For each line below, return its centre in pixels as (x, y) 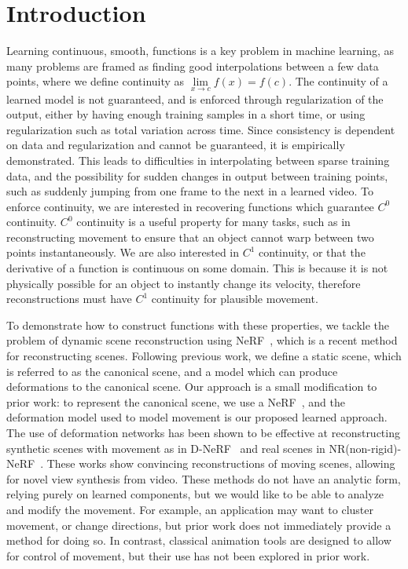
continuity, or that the (312, 252)
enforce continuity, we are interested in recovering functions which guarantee (190, 206)
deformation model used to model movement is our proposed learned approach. (197, 417)
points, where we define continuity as (96, 81)
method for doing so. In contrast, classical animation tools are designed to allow (199, 540)
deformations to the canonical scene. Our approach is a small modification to (192, 387)
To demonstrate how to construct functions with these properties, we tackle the (198, 325)
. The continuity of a (338, 81)
